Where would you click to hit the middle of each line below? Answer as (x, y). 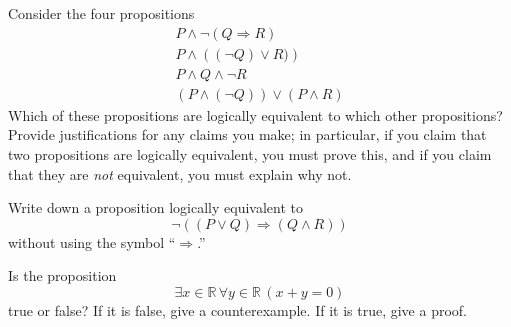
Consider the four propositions (101, 13)
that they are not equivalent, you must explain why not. (180, 173)
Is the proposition (62, 275)
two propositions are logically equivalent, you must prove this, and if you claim (250, 153)
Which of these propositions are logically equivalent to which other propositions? (255, 114)
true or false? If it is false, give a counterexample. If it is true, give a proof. (237, 309)
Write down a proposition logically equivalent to (155, 207)
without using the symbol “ (92, 241)
